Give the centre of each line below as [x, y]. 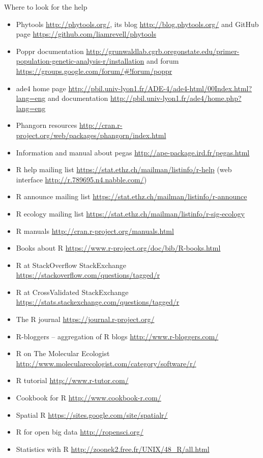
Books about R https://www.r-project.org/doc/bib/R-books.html [118, 248]
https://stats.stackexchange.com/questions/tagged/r [98, 302]
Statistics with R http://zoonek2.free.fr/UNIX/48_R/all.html [113, 449]
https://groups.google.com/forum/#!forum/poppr [94, 71]
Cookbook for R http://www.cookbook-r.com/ [89, 398]
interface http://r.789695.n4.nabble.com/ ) [81, 179]
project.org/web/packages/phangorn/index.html [91, 135]
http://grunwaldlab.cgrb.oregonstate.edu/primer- [163, 51]
